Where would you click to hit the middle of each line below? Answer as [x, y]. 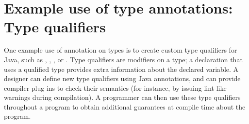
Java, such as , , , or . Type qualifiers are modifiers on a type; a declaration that [123, 59]
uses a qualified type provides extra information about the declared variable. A [121, 69]
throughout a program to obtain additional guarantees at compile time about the [125, 106]
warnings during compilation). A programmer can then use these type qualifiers [122, 97]
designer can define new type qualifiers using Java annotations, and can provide [122, 78]
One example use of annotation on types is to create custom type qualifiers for [121, 50]
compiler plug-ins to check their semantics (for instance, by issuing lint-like [115, 88]
